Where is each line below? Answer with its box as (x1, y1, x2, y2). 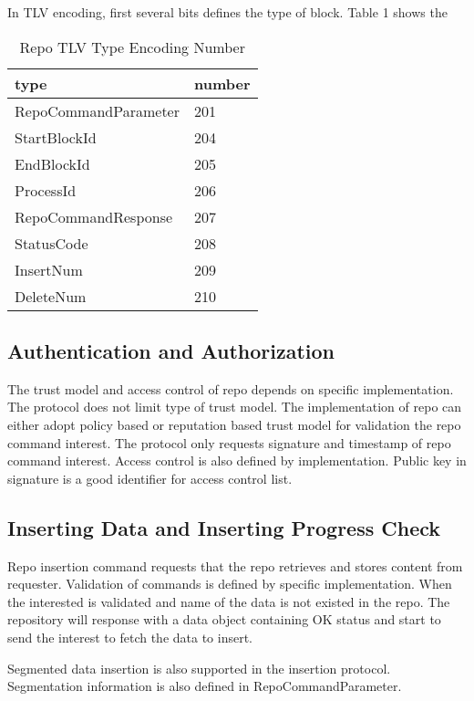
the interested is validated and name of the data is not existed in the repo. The (7, 591, 450, 611)
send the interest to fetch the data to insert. (7, 627, 253, 646)
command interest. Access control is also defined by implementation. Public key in (7, 451, 467, 470)
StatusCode (15, 232, 88, 254)
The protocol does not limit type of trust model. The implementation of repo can (7, 397, 462, 416)
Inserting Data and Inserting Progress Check (7, 513, 441, 541)
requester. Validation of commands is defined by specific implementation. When (7, 574, 452, 593)
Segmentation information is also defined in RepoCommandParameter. (7, 676, 402, 696)
